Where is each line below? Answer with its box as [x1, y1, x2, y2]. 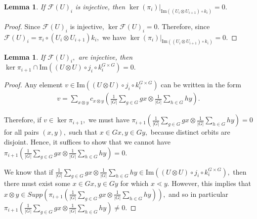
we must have [88, 114, 129, 125]
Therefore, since [162, 21, 210, 31]
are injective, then [78, 51, 133, 62]
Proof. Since [4, 21, 41, 31]
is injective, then [75, 1, 126, 11]
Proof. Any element [4, 79, 63, 90]
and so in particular [169, 188, 228, 199]
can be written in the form [161, 79, 241, 90]
